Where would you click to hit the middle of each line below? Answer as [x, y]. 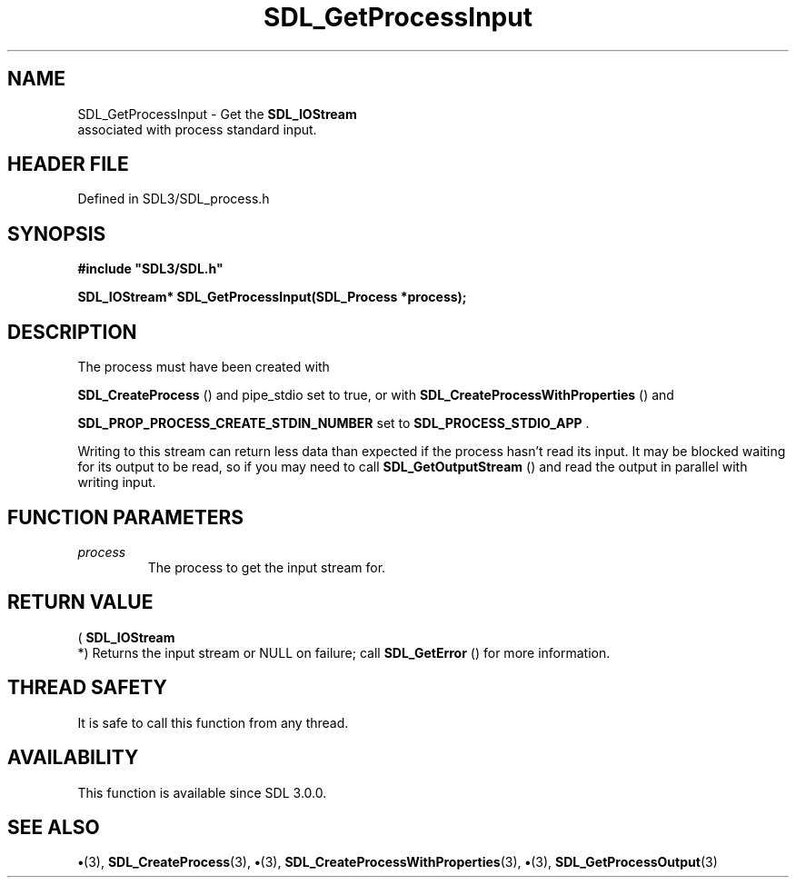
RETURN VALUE [80, 602]
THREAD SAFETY [87, 688]
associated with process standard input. [197, 129]
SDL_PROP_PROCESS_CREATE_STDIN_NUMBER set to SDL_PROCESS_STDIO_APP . [333, 423]
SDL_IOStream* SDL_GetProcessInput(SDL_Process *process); [272, 297]
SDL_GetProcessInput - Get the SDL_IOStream [217, 114]
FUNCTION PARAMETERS [125, 517]
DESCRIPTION [72, 332]
